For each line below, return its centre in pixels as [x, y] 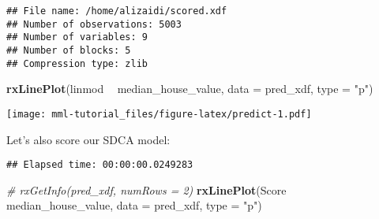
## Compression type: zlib [77, 63]
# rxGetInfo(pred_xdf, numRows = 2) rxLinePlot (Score [146, 189]
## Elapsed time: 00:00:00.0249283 [100, 165]
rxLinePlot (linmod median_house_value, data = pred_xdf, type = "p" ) [190, 89]
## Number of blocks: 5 [69, 50]
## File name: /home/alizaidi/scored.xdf [117, 11]
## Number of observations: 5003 [94, 24]
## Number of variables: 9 [77, 37]
